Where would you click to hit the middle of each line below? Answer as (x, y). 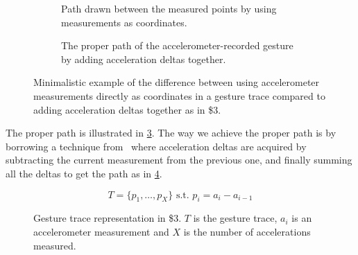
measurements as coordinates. (124, 22)
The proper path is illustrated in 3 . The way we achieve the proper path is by (171, 133)
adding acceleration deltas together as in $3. (127, 109)
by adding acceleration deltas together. (144, 59)
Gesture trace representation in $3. (108, 218)
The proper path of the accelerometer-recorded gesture (177, 45)
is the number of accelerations (247, 231)
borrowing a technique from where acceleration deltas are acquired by (156, 146)
